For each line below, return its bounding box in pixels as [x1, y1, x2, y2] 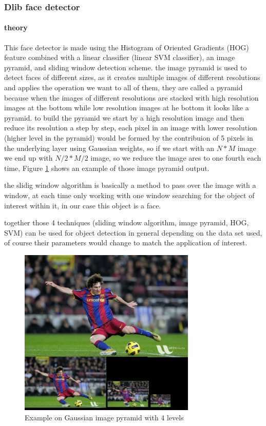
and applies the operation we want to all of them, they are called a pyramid [4, 82, 243, 93]
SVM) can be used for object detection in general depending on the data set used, [4, 227, 262, 238]
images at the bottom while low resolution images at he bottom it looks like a [4, 102, 249, 113]
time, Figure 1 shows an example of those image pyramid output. [4, 162, 210, 173]
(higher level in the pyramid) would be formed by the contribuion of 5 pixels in [4, 132, 253, 143]
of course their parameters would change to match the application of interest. [4, 237, 248, 248]
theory [4, 22, 28, 33]
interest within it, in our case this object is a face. [4, 200, 161, 210]
